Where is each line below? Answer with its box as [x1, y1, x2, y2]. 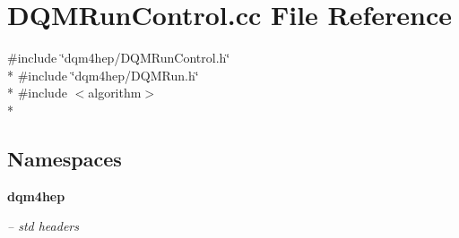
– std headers [7, 217, 79, 235]
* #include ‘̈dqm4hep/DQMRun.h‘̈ [7, 65, 199, 84]
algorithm [88, 83, 142, 102]
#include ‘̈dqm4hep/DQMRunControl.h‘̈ [7, 48, 230, 67]
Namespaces [7, 144, 122, 172]
